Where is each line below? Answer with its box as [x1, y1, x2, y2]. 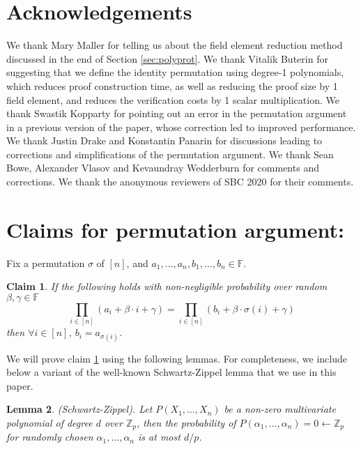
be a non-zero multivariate [224, 402, 336, 416]
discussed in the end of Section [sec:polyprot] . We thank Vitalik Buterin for [6, 51, 328, 66]
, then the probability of [136, 415, 236, 429]
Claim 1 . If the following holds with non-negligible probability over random [6, 279, 328, 294]
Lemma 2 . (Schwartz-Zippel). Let [6, 402, 153, 416]
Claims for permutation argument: [6, 215, 344, 243]
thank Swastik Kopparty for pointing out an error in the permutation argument [6, 106, 347, 121]
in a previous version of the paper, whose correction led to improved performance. [6, 119, 356, 134]
